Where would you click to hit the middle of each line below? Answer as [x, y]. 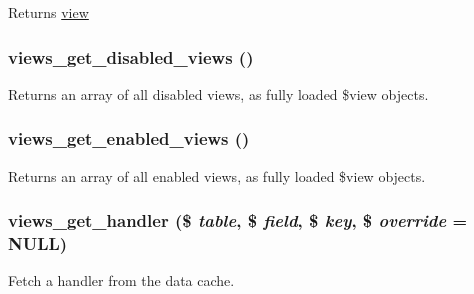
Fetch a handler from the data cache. [121, 280]
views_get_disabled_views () [131, 56]
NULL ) [38, 243]
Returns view [48, 12]
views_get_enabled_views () [129, 138]
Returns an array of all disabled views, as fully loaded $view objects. [218, 93]
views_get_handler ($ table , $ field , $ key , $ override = [238, 220]
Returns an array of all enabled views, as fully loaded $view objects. [217, 175]
